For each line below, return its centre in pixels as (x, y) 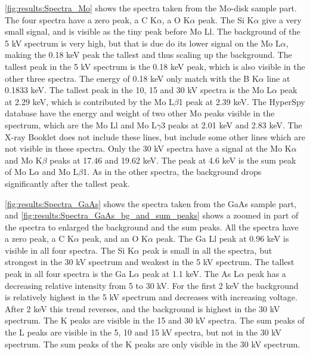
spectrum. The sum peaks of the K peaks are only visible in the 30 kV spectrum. (153, 344)
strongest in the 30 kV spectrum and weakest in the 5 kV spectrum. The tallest (150, 262)
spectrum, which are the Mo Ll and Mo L (81, 124)
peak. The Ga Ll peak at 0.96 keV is (222, 238)
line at (278, 78)
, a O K (176, 19)
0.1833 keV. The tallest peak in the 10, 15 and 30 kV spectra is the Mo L (139, 90)
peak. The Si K (226, 19)
